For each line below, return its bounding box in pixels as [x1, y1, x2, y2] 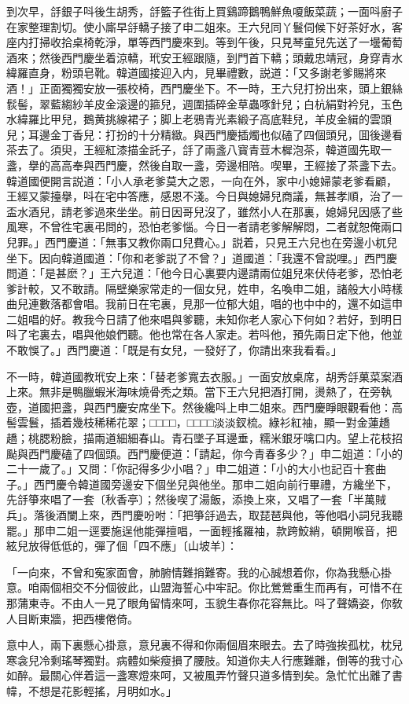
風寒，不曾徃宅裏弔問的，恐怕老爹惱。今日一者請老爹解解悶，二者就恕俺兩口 [6, 218, 403, 235]
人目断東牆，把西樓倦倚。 [6, 610, 138, 626]
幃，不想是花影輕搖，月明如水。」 [6, 682, 177, 698]
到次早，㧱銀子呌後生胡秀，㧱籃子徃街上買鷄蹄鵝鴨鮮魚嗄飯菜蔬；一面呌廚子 [6, 3, 403, 19]
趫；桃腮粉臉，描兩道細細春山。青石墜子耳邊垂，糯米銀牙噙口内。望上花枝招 [6, 430, 403, 446]
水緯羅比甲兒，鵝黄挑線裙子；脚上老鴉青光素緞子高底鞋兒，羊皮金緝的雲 [6, 111, 381, 127]
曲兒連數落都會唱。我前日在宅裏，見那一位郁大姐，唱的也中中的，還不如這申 [6, 295, 403, 312]
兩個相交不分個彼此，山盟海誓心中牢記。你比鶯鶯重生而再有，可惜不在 [39, 579, 403, 596]
